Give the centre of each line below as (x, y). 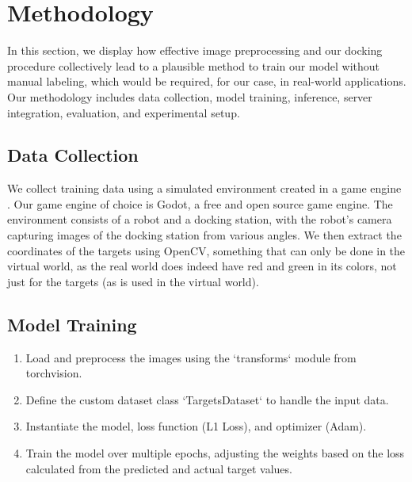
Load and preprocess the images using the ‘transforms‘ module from (191, 357)
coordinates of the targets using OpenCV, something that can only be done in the (206, 250)
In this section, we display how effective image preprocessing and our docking (195, 50)
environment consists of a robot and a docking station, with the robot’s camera (200, 219)
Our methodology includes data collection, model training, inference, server (190, 96)
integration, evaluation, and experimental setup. (124, 112)
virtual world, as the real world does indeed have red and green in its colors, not (202, 266)
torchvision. (54, 373)
